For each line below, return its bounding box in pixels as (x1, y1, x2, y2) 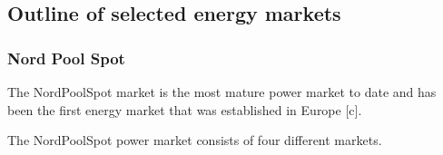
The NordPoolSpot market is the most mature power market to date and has (7, 82, 437, 101)
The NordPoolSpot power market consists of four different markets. (7, 131, 382, 150)
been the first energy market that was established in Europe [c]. (7, 100, 362, 119)
